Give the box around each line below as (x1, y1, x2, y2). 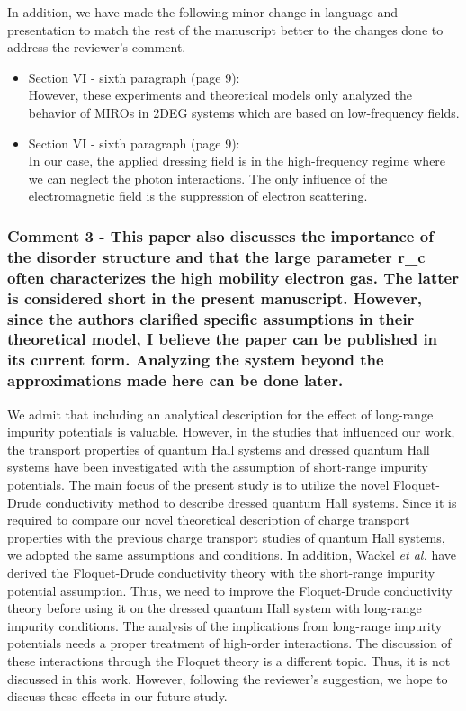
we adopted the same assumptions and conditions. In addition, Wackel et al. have (7, 545, 456, 564)
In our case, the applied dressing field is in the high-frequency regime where (28, 151, 446, 170)
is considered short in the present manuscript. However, (7, 286, 423, 309)
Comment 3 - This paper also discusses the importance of (7, 224, 434, 247)
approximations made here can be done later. (7, 369, 344, 391)
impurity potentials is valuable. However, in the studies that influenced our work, (7, 422, 455, 441)
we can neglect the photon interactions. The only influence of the (28, 168, 388, 187)
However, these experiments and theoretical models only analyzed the (28, 85, 412, 104)
